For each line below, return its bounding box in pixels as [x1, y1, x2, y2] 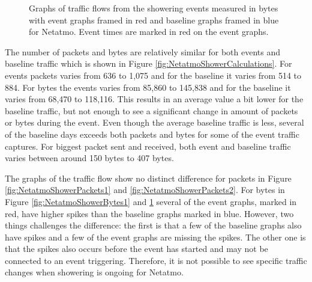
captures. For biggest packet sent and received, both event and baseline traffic [5, 139, 291, 152]
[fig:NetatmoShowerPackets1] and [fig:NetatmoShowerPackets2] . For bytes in [5, 183, 285, 196]
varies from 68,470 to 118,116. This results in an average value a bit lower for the [5, 93, 304, 105]
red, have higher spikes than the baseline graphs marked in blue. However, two [5, 207, 294, 219]
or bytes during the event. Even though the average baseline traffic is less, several [5, 116, 304, 129]
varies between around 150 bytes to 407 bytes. [5, 152, 174, 164]
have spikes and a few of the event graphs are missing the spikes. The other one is [5, 230, 306, 243]
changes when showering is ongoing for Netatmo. [5, 266, 184, 278]
